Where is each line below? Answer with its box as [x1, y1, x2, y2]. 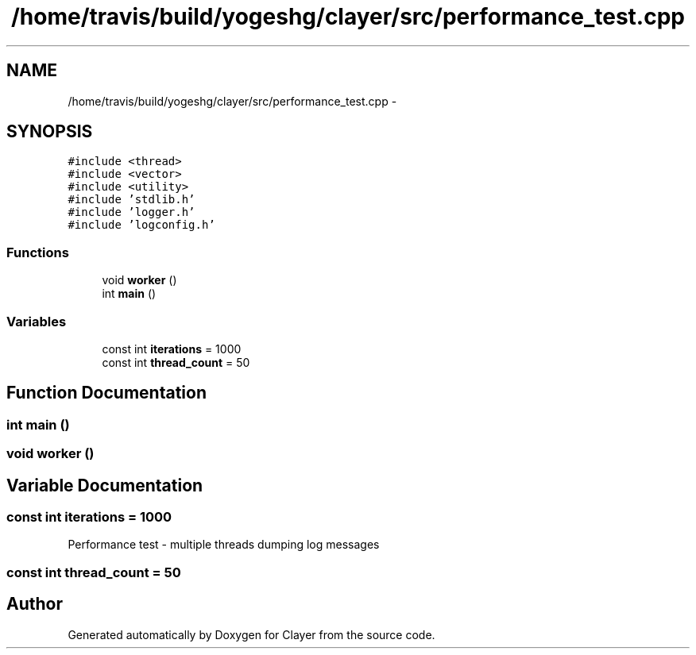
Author [6, 594, 63, 615]
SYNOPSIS [6, 121, 93, 142]
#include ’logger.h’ [68, 206, 195, 219]
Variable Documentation [6, 475, 203, 495]
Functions [6, 244, 69, 260]
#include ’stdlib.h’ [68, 193, 195, 206]
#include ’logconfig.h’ [68, 218, 215, 232]
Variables [6, 313, 67, 329]
